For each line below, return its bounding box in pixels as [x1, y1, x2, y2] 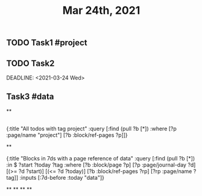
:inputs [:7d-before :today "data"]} [19, 174, 104, 182]
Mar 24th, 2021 [62, 4, 140, 17]
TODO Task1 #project [6, 37, 87, 48]
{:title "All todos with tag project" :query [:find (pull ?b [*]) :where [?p [6, 125, 177, 133]
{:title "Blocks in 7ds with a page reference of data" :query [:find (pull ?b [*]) [6, 155, 195, 162]
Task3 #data [6, 92, 54, 102]
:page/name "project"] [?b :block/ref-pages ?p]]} [6, 131, 128, 139]
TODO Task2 [6, 58, 55, 68]
